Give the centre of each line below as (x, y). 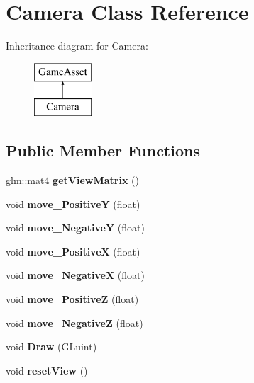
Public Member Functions (103, 150)
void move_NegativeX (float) (75, 275)
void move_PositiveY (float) (73, 204)
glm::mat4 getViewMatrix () (72, 180)
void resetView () (47, 370)
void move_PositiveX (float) (73, 251)
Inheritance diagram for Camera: (77, 46)
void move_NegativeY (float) (75, 228)
